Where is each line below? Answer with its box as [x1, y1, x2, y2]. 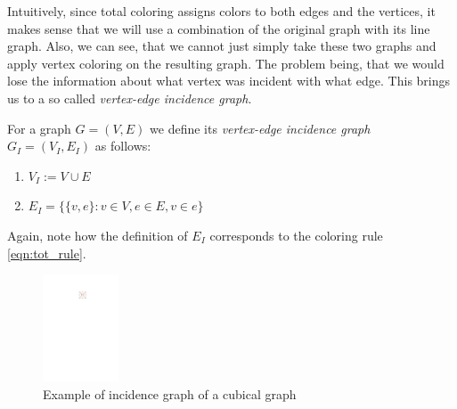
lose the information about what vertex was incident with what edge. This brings [7, 71, 451, 90]
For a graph [7, 119, 71, 137]
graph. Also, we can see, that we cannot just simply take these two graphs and [7, 37, 437, 55]
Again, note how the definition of [7, 225, 188, 244]
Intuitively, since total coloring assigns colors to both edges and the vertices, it [7, 2, 436, 20]
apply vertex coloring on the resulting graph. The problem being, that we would [7, 53, 445, 72]
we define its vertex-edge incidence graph [150, 119, 371, 137]
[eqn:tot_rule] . [7, 243, 86, 262]
